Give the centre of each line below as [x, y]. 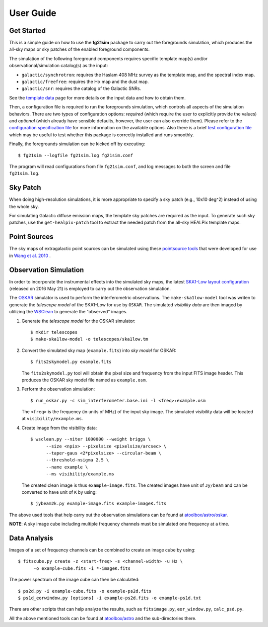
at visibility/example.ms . [52, 419]
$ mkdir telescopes [54, 332]
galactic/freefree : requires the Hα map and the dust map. [85, 82]
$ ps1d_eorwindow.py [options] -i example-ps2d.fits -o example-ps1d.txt [110, 598]
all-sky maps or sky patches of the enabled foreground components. [79, 49]
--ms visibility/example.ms [80, 474]
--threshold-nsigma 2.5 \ [77, 460]
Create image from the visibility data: [59, 428]
